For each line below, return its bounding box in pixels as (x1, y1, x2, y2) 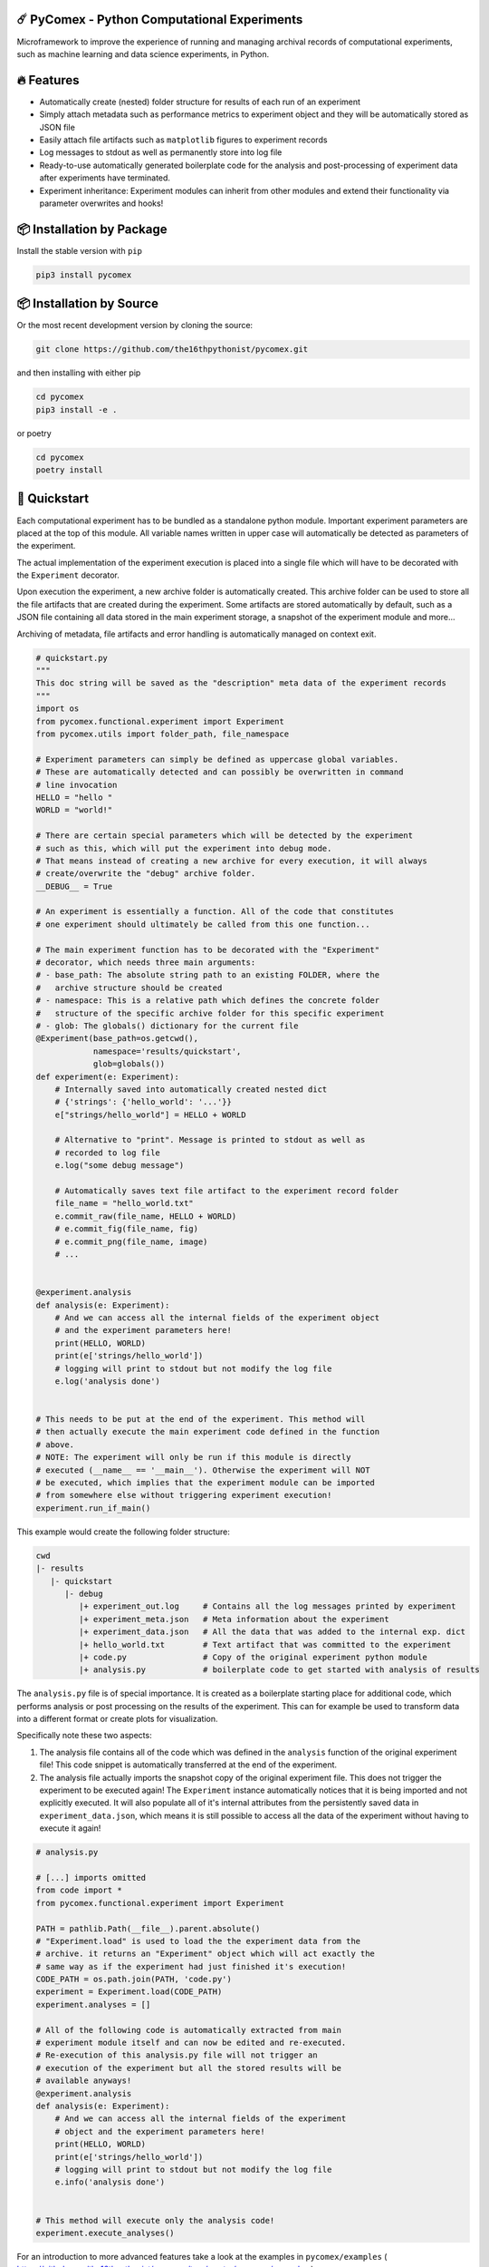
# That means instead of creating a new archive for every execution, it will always (35, 855, 427, 866)
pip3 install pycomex (35, 269, 132, 280)
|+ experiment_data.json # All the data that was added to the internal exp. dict (78, 1627, 466, 1637)
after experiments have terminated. (39, 172, 171, 183)
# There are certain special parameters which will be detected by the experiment (35, 831, 414, 841)
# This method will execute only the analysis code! (35, 2215, 275, 2225)
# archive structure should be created (35, 982, 223, 993)
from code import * (35, 1885, 122, 1895)
